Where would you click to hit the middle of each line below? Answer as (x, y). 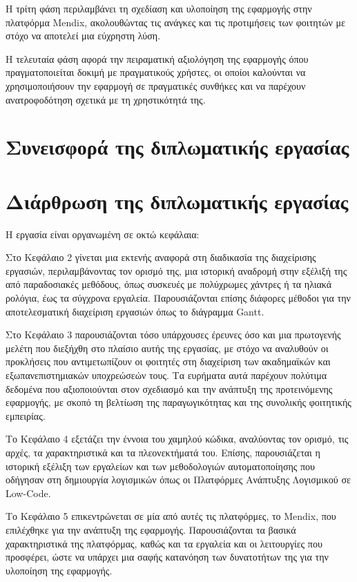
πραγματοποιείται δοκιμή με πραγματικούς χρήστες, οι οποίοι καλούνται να (156, 72)
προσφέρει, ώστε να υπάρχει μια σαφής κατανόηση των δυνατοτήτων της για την (167, 557)
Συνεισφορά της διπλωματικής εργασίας (177, 147)
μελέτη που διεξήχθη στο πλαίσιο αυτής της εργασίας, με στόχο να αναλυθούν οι (167, 348)
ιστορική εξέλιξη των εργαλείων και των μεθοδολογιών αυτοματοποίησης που (160, 466)
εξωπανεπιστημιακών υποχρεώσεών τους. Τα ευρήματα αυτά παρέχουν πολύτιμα (166, 375)
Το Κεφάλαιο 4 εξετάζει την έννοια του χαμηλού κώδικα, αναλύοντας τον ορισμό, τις (177, 439)
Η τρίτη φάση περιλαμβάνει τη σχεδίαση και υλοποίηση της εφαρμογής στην (159, 8)
